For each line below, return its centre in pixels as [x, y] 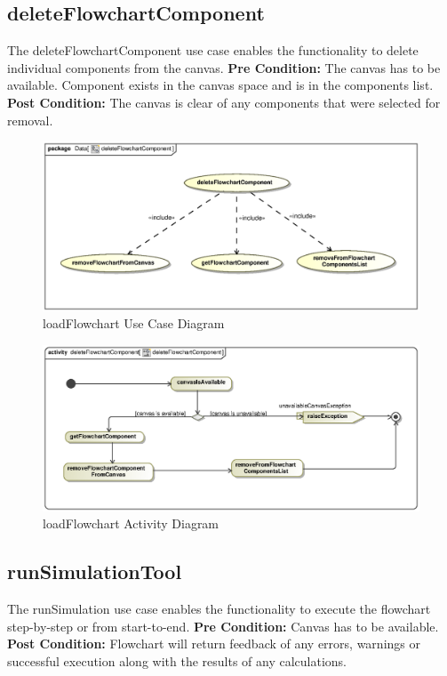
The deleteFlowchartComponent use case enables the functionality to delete [213, 50]
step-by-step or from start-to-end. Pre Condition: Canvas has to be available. [223, 626]
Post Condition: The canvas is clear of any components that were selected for [224, 102]
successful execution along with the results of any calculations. [177, 660]
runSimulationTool [95, 571]
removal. [30, 120]
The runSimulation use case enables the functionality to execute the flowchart [219, 608]
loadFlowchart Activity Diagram [131, 523]
